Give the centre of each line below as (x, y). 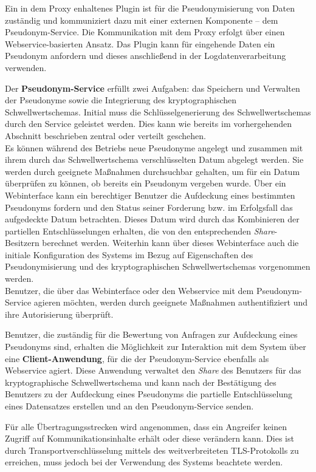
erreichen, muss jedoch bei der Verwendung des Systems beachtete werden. (144, 462)
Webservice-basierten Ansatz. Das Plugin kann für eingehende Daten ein (140, 43)
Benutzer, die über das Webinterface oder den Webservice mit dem (129, 290)
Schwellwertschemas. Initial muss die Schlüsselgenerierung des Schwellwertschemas (158, 111)
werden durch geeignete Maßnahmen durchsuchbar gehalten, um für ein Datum (153, 171)
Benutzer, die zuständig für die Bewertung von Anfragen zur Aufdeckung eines (151, 334)
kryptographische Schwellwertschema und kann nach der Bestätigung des (141, 382)
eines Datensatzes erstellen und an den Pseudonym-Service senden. (129, 406)
